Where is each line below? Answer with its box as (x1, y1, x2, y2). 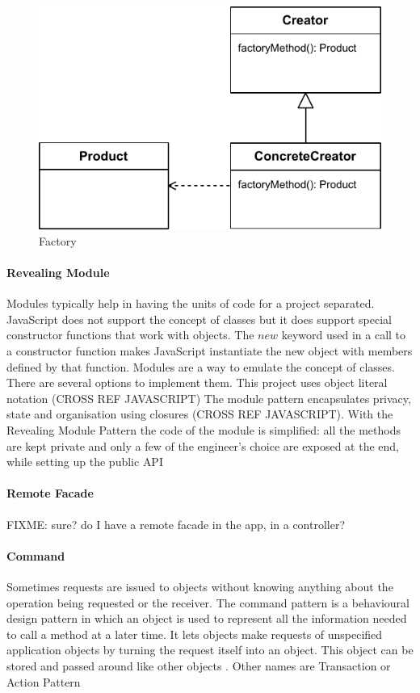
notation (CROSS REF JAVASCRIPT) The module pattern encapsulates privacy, (6, 389, 411, 406)
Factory (39, 232, 77, 249)
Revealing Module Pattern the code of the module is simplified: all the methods (6, 422, 401, 438)
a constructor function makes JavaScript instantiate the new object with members (6, 342, 413, 359)
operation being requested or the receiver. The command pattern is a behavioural (6, 594, 409, 611)
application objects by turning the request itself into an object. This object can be (6, 641, 414, 658)
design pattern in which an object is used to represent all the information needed (6, 610, 407, 627)
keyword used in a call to (281, 326, 406, 343)
